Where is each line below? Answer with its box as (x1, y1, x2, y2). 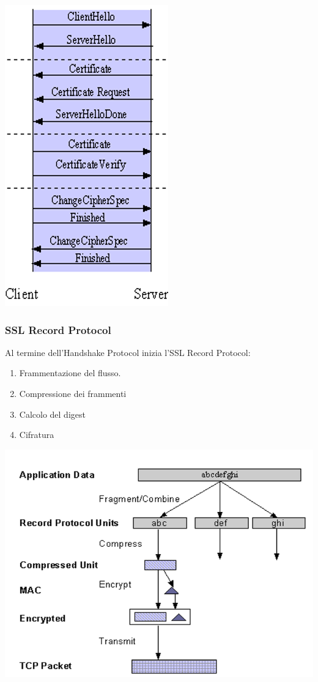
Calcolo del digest (19, 407, 86, 420)
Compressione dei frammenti (19, 387, 127, 399)
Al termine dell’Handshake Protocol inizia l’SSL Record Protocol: (5, 346, 251, 358)
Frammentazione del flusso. (19, 366, 121, 379)
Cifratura (19, 428, 54, 441)
